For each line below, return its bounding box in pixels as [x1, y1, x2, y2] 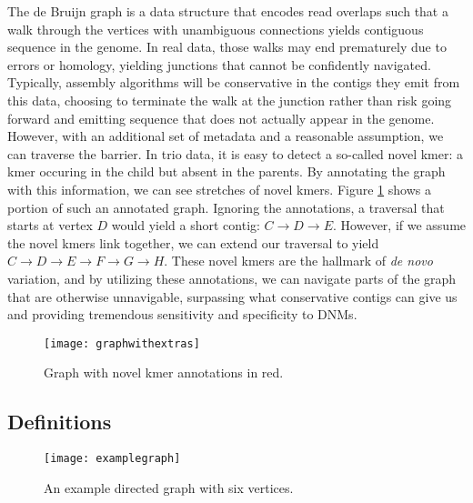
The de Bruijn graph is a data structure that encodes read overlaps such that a [7, 2, 448, 20]
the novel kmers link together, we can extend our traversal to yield [7, 233, 379, 252]
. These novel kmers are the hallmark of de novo [164, 251, 433, 270]
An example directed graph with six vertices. [44, 478, 294, 497]
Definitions [7, 407, 112, 436]
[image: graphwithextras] [44, 337, 200, 350]
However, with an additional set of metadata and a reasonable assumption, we [7, 126, 444, 146]
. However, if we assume [333, 216, 467, 235]
